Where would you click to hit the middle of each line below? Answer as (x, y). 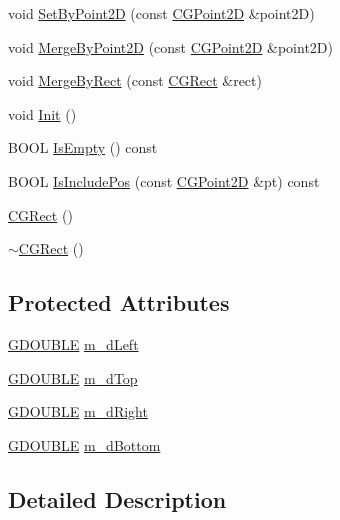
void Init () (42, 113)
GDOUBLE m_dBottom (84, 444)
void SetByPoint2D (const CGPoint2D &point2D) (161, 13)
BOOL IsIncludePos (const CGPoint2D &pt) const (164, 180)
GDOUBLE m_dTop (73, 377)
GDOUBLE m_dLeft (73, 343)
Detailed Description (117, 498)
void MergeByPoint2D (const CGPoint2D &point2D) (170, 46)
